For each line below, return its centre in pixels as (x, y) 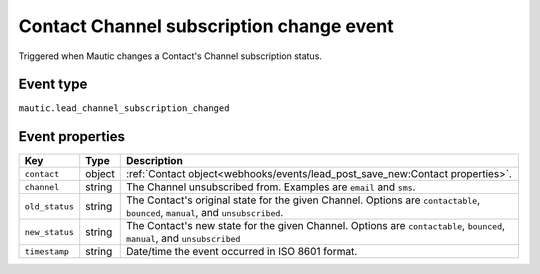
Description (154, 161)
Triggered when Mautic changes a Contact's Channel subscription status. (170, 56)
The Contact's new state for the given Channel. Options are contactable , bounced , (315, 226)
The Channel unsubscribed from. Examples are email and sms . (270, 187)
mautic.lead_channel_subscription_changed (124, 108)
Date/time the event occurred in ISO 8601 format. (241, 252)
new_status (49, 231)
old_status (49, 206)
